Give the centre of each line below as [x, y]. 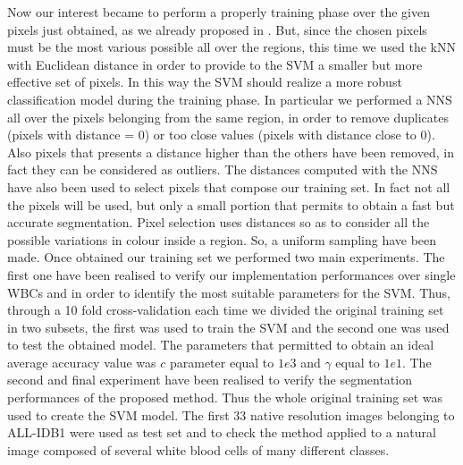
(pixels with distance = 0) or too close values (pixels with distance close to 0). [221, 135]
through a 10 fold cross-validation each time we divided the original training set [226, 310]
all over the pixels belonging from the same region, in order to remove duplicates [228, 117]
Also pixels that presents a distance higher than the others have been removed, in [231, 152]
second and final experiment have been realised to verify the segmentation [210, 380]
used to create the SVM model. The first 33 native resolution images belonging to [231, 414]
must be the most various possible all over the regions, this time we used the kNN [231, 47]
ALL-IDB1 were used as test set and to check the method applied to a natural [222, 432]
